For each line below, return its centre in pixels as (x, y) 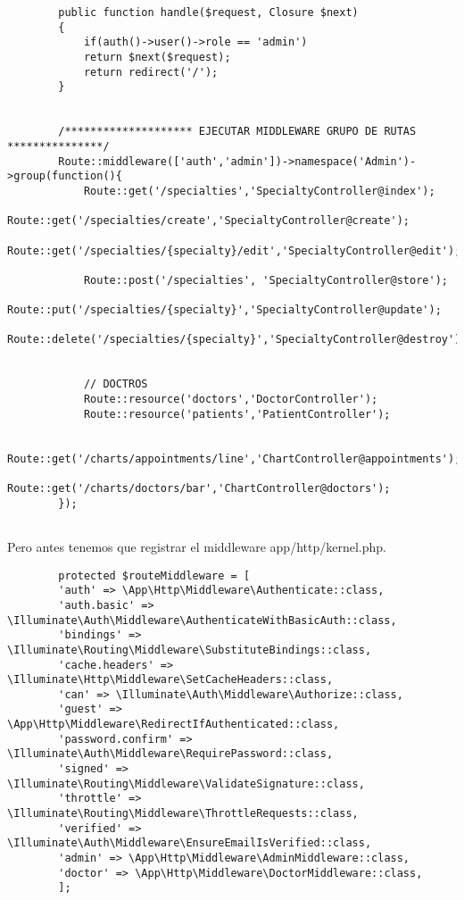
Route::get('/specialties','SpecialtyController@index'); (259, 191)
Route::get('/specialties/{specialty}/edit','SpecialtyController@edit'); (234, 250)
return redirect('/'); (151, 72)
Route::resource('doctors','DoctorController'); (231, 400)
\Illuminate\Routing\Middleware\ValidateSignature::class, (186, 783)
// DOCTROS (116, 384)
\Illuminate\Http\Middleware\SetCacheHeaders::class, (170, 680)
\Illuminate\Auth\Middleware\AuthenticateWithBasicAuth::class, (202, 620)
